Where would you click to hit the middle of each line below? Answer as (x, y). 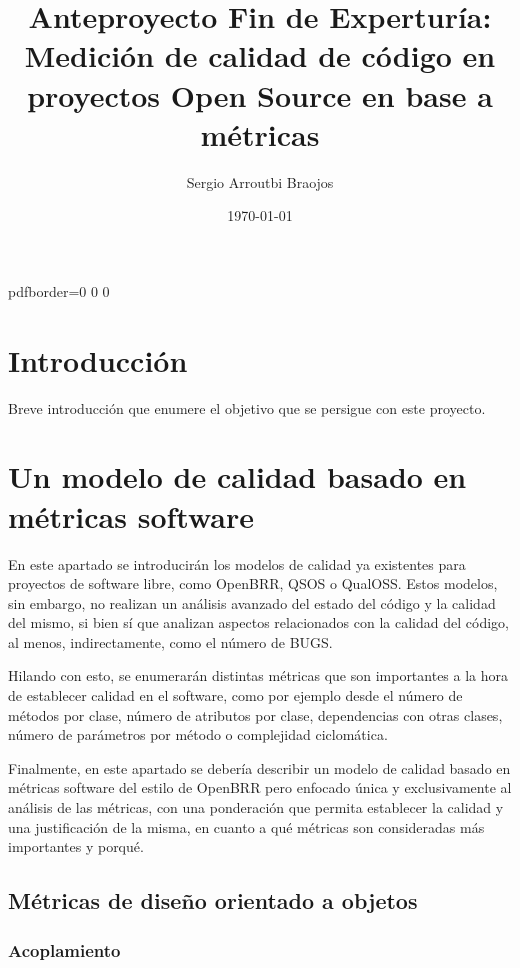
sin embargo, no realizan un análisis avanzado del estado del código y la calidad (252, 602)
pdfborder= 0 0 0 (59, 290)
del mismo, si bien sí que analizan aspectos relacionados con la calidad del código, (258, 622)
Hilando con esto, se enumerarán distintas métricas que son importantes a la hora (258, 675)
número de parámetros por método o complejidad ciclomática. (198, 734)
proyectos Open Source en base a (260, 94)
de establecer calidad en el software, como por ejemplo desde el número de (235, 695)
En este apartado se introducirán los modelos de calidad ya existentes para (237, 563)
